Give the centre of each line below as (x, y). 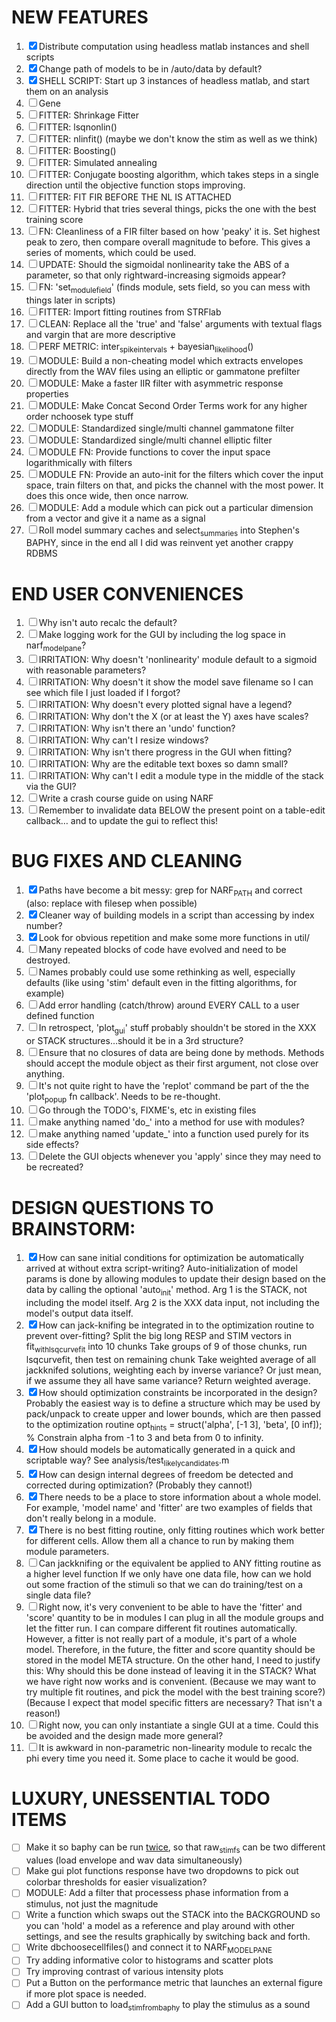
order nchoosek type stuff (79, 416)
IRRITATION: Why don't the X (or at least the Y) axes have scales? (173, 717)
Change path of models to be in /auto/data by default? (150, 68)
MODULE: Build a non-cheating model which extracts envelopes (171, 360)
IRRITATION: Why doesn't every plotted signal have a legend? (165, 705)
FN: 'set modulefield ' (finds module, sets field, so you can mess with (174, 288)
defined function (60, 1015)
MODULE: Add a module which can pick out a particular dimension (176, 507)
